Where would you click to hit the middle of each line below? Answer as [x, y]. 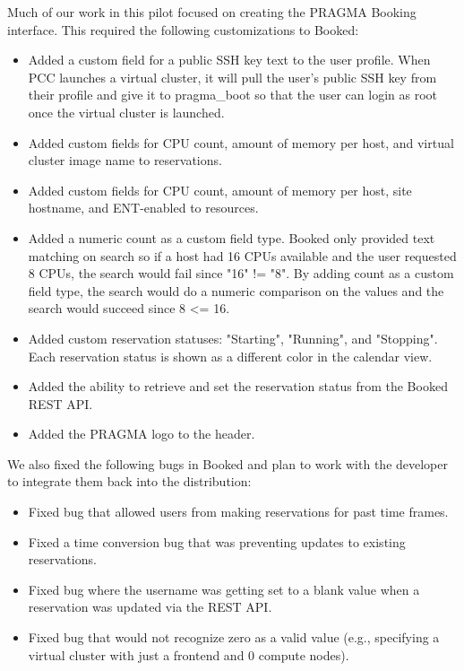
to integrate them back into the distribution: [129, 481]
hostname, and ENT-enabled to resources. [143, 208]
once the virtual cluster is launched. [126, 112]
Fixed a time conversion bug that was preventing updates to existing [217, 541]
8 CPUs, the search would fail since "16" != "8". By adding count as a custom [241, 273]
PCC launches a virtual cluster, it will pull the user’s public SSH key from [232, 77]
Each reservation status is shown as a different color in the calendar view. [230, 356]
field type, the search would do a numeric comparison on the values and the [236, 290]
